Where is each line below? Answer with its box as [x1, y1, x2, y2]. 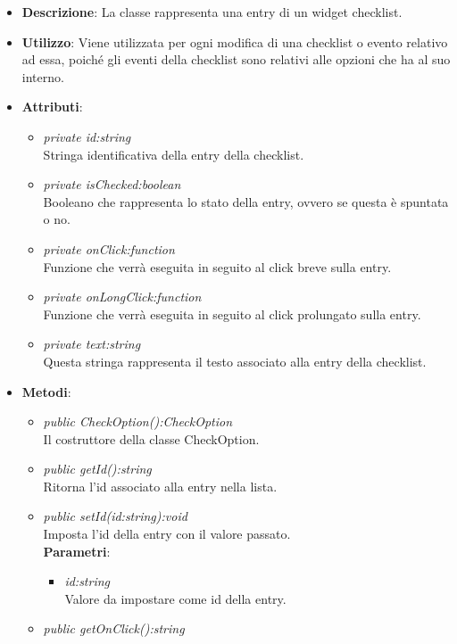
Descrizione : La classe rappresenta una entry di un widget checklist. [21, 3, 403, 21]
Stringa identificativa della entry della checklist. [43, 144, 304, 163]
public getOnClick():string [43, 619, 185, 638]
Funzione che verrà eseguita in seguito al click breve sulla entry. [43, 257, 392, 276]
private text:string [43, 334, 141, 353]
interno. [21, 67, 64, 86]
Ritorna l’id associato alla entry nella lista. [43, 476, 278, 495]
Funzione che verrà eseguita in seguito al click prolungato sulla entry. [43, 304, 421, 323]
